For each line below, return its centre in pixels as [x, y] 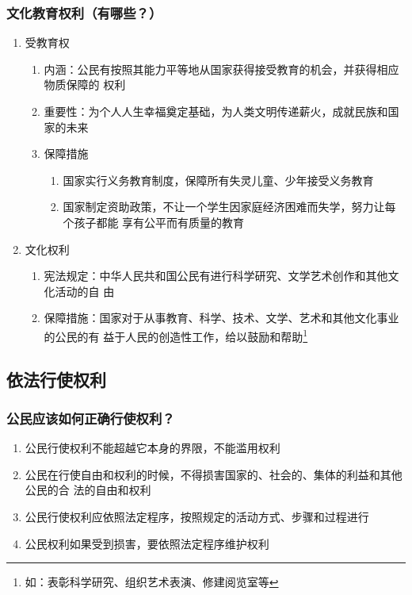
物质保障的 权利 [85, 84]
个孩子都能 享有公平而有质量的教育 [154, 222]
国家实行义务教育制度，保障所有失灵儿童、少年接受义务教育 [218, 180]
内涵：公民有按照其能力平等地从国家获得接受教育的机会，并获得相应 [221, 69]
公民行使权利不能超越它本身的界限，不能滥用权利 [153, 448]
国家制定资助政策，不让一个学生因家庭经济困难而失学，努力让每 [229, 207]
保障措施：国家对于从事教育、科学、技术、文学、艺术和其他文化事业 [221, 318]
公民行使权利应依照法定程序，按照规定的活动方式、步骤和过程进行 [197, 516]
